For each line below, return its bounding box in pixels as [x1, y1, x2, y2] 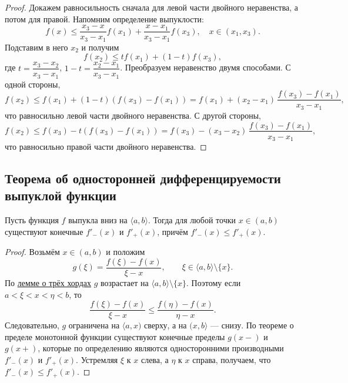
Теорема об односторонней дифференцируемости [5, 169, 281, 187]
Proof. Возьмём [5, 246, 60, 258]
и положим [106, 246, 145, 258]
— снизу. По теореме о [210, 319, 294, 331]
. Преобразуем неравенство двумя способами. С [120, 61, 291, 73]
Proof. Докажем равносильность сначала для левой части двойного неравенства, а [5, 1, 299, 13]
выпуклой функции [5, 186, 116, 204]
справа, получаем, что [192, 353, 271, 365]
